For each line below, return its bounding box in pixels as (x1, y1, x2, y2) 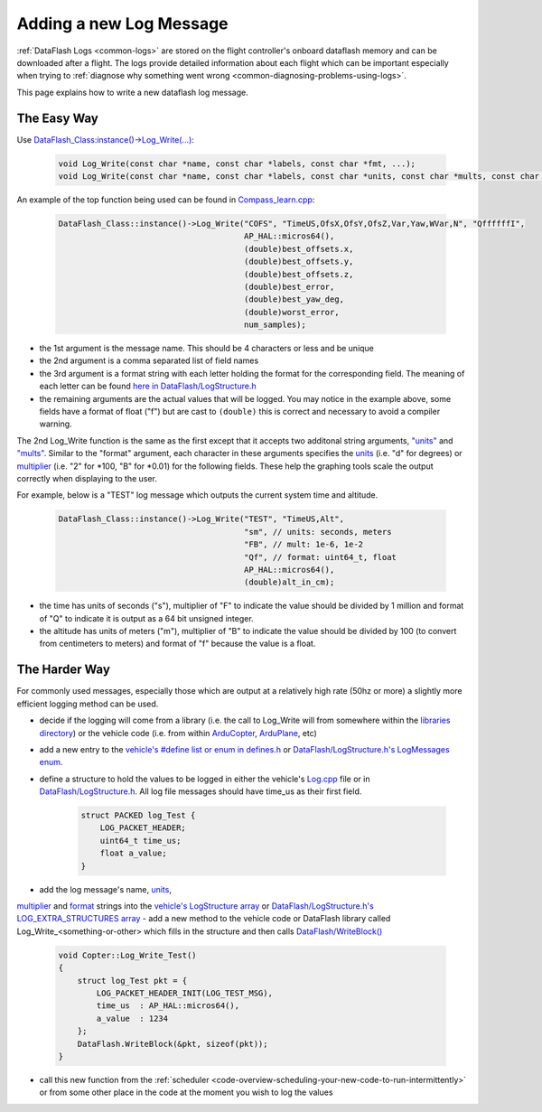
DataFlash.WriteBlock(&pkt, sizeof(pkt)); (77, 1039, 268, 1049)
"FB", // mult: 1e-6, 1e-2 (244, 539, 364, 550)
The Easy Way (16, 110, 98, 126)
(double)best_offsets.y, (244, 257, 354, 266)
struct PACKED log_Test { (80, 810, 196, 821)
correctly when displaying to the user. (16, 472, 158, 483)
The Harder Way (16, 662, 110, 677)
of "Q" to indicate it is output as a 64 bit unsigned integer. (39, 612, 254, 623)
